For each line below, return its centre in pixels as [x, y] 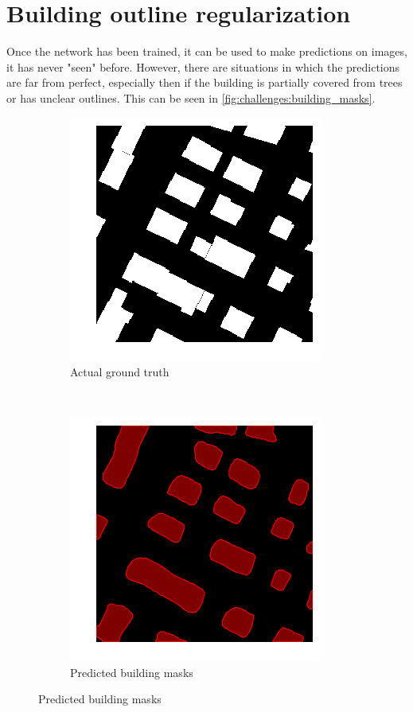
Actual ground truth [120, 372]
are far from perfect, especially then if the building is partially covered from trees [205, 82]
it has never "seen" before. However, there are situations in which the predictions [203, 66]
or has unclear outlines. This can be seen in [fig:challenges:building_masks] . [191, 97]
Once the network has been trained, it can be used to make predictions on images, [207, 51]
